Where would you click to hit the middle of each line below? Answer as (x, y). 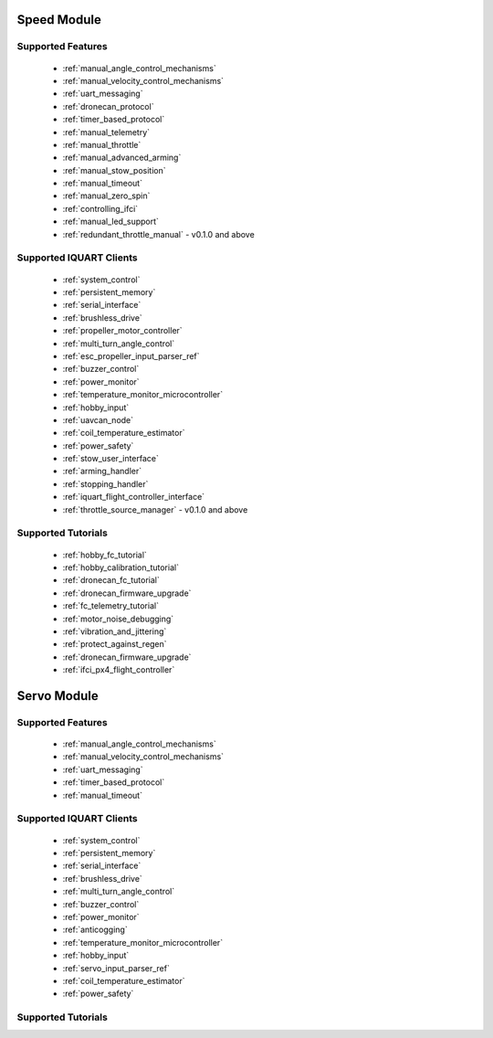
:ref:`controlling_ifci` (100, 208)
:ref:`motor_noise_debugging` (118, 619)
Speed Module (59, 20)
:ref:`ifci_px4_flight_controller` (119, 670)
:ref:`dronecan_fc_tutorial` (111, 580)
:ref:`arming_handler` (102, 471)
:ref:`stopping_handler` (105, 483)
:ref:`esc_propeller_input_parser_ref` (131, 355)
